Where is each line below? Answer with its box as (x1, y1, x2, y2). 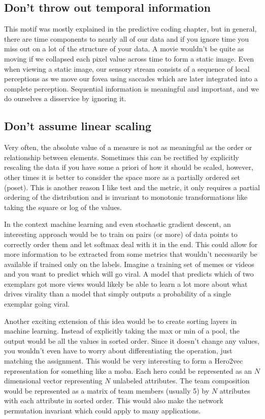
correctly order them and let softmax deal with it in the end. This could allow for (4, 238, 258, 249)
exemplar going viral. (4, 298, 70, 309)
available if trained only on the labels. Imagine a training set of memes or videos (4, 258, 254, 269)
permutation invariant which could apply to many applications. (4, 405, 201, 415)
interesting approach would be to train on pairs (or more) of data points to (4, 228, 238, 239)
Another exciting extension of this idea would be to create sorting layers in (4, 315, 237, 326)
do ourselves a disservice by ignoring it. (4, 93, 126, 104)
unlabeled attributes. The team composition (113, 375, 250, 386)
